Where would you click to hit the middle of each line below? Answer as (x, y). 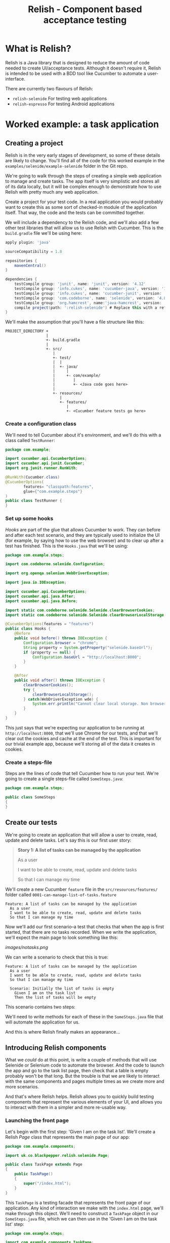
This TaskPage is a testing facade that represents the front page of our (78, 1202)
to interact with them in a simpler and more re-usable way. (66, 1107)
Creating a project (34, 143)
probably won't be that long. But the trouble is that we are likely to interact (82, 1076)
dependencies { (21, 279)
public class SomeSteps (30, 797)
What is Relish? (38, 49)
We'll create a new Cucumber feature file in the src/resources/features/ (81, 889)
